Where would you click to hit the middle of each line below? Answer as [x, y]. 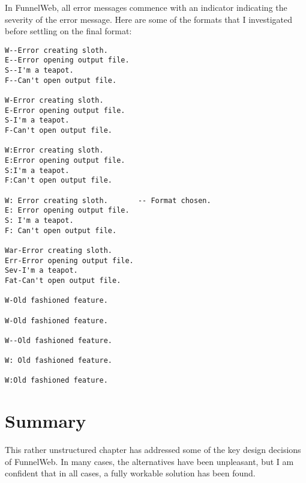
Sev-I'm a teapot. [41, 271]
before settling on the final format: [68, 31]
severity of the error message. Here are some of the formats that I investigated [148, 19]
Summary [46, 421]
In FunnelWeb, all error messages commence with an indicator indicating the [146, 7]
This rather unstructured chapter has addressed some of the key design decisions [153, 450]
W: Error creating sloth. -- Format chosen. [108, 200]
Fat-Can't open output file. [63, 280]
